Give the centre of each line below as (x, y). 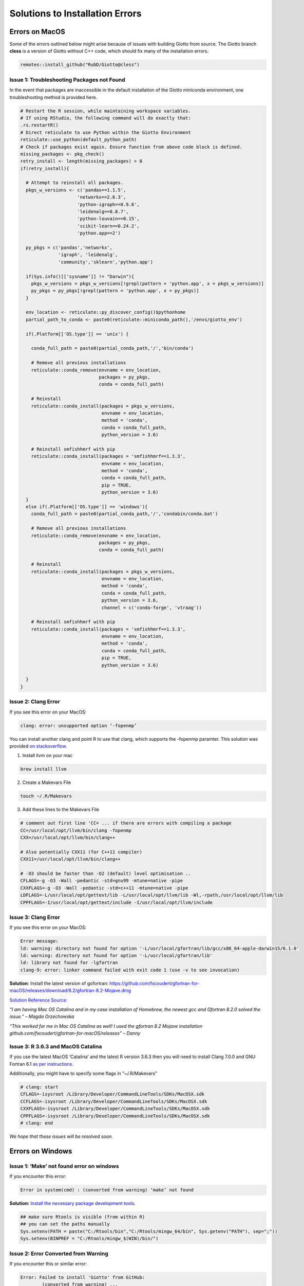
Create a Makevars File (47, 782)
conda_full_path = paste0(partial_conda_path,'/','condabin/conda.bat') (125, 514)
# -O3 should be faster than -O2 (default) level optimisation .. (106, 873)
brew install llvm (43, 769)
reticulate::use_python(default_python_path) (79, 140)
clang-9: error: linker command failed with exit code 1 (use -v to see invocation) (130, 970)
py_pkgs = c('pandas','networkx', (69, 247)
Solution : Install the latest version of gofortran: (59, 983)
